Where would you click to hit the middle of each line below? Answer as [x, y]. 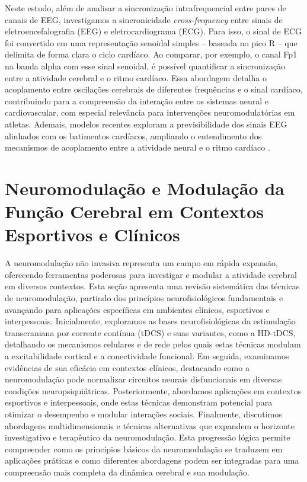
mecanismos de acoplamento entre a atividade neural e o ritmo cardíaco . [137, 147]
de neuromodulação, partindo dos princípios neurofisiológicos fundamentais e [144, 298]
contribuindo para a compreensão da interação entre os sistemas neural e [137, 100]
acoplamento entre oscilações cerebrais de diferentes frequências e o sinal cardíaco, [154, 89]
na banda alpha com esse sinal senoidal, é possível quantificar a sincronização [145, 66]
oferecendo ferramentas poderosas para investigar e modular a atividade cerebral [151, 274]
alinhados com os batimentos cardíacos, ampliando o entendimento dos [133, 135]
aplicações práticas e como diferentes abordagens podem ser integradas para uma [152, 460]
